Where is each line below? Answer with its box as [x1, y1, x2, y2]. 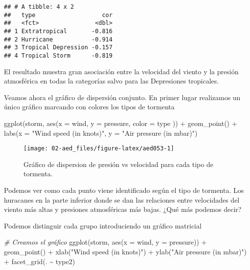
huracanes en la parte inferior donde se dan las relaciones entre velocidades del [4, 194, 240, 205]
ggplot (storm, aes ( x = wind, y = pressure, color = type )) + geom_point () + [4, 118, 237, 128]
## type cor [4, 11, 113, 19]
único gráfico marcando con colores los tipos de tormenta [4, 102, 175, 112]
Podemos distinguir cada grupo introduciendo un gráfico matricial [4, 220, 202, 230]
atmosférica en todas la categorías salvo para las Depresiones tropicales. [4, 76, 219, 86]
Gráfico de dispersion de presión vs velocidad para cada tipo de [23, 159, 213, 169]
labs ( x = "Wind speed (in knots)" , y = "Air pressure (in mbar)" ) [4, 127, 198, 138]
